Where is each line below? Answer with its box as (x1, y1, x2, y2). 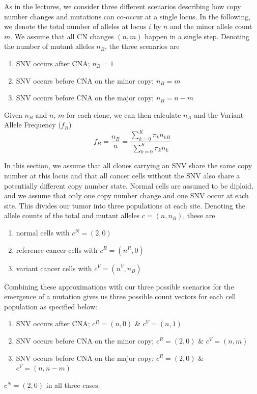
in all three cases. (46, 379, 100, 390)
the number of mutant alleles (4, 41, 94, 51)
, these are (183, 210, 215, 221)
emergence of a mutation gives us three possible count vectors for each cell (4, 291, 236, 302)
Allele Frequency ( (4, 119, 61, 130)
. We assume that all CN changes (10, 31, 114, 41)
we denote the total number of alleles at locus (4, 21, 147, 32)
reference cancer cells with (16, 244, 98, 255)
